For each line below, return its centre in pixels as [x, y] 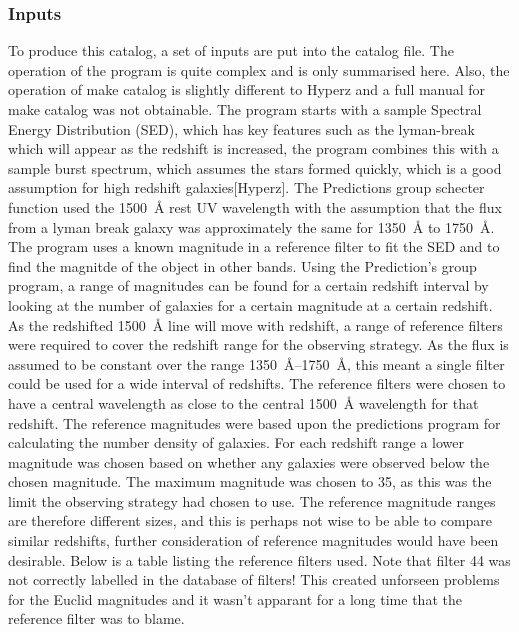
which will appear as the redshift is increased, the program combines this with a [253, 148]
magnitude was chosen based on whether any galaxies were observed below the [249, 461]
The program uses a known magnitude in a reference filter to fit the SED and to [254, 246]
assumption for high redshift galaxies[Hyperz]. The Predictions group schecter [246, 187]
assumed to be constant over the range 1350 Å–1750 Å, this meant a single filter [256, 363]
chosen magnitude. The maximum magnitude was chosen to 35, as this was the [250, 481]
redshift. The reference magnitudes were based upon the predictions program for [254, 422]
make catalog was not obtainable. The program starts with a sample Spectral [245, 109]
